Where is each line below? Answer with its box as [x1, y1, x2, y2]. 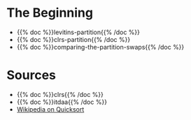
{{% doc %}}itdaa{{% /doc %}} [16, 98, 108, 106]
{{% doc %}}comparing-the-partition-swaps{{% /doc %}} [16, 43, 185, 51]
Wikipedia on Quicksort [16, 105, 85, 113]
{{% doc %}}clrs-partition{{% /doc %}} [16, 35, 131, 43]
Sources [6, 68, 57, 83]
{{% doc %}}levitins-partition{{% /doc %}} [16, 28, 141, 36]
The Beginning [6, 5, 94, 21]
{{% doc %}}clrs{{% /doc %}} [16, 90, 104, 98]
